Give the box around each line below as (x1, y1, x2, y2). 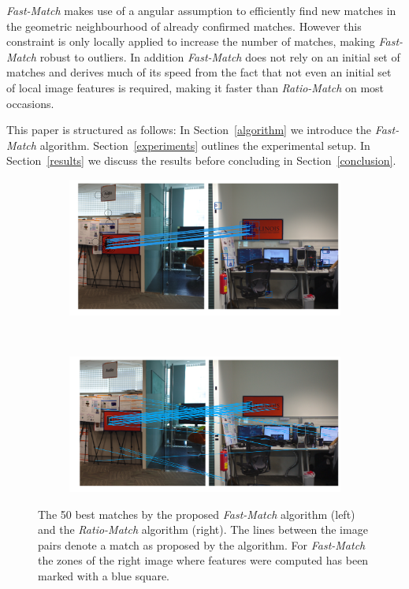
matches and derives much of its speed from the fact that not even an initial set (6, 64, 392, 80)
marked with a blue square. (38, 568, 169, 584)
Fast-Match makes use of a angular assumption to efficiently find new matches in (6, 2, 396, 18)
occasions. (6, 95, 54, 111)
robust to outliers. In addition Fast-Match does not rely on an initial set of (39, 48, 400, 65)
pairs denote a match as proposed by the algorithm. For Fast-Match (38, 536, 366, 553)
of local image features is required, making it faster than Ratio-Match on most (6, 79, 385, 95)
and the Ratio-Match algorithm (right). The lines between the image (38, 521, 368, 538)
